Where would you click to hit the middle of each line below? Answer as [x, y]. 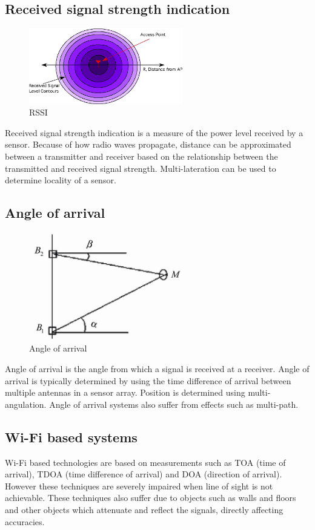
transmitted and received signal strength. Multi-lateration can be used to [141, 168]
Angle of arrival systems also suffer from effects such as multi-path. [174, 404]
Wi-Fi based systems [71, 437]
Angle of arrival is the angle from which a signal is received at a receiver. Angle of [157, 368]
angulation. [26, 404]
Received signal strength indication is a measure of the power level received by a [154, 132]
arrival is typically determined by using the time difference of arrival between [148, 380]
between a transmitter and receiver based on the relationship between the [141, 156]
